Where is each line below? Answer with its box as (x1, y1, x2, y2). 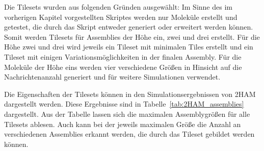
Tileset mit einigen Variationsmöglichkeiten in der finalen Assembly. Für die (4, 51, 242, 62)
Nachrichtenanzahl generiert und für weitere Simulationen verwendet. (4, 71, 221, 82)
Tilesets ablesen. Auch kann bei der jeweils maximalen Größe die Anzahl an (4, 118, 241, 129)
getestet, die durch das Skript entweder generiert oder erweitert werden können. (4, 21, 253, 32)
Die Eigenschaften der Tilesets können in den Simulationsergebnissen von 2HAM (4, 88, 256, 99)
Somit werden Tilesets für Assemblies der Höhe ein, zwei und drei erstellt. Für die (4, 31, 260, 42)
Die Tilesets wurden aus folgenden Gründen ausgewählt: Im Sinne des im (4, 2, 232, 12)
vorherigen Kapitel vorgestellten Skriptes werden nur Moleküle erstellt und (4, 11, 237, 22)
